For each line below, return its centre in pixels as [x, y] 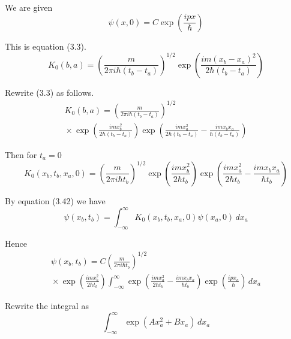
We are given [29, 7]
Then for [21, 154]
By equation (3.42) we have [55, 200]
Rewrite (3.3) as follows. [49, 92]
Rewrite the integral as [47, 305]
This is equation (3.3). [46, 46]
